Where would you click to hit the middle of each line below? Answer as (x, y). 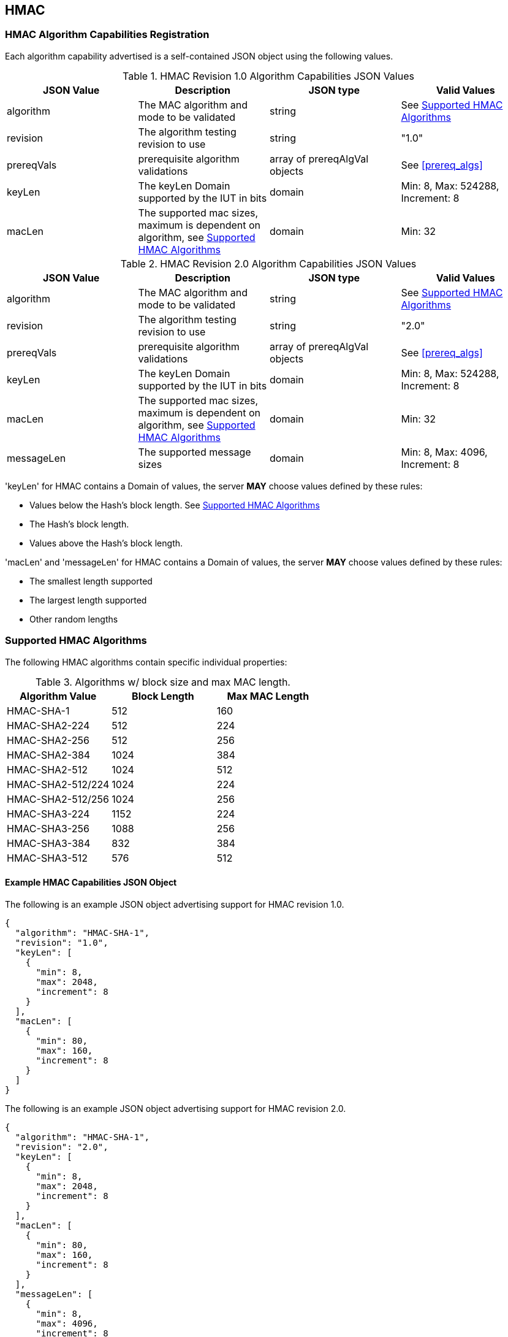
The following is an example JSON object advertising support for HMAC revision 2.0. (176, 1108)
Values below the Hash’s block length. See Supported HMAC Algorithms (175, 505)
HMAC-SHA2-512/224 (58, 784)
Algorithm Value (58, 696)
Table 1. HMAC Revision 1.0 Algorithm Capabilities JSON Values (268, 76)
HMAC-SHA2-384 (49, 755)
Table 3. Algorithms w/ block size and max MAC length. (163, 682)
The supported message (195, 452)
